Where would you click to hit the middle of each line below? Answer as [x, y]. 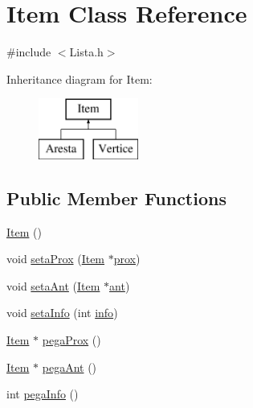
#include [29, 52]
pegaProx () [71, 340]
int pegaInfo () [43, 394]
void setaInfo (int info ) [62, 313]
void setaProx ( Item [56, 259]
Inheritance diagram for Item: [80, 78]
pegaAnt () [69, 367]
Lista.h [86, 52]
